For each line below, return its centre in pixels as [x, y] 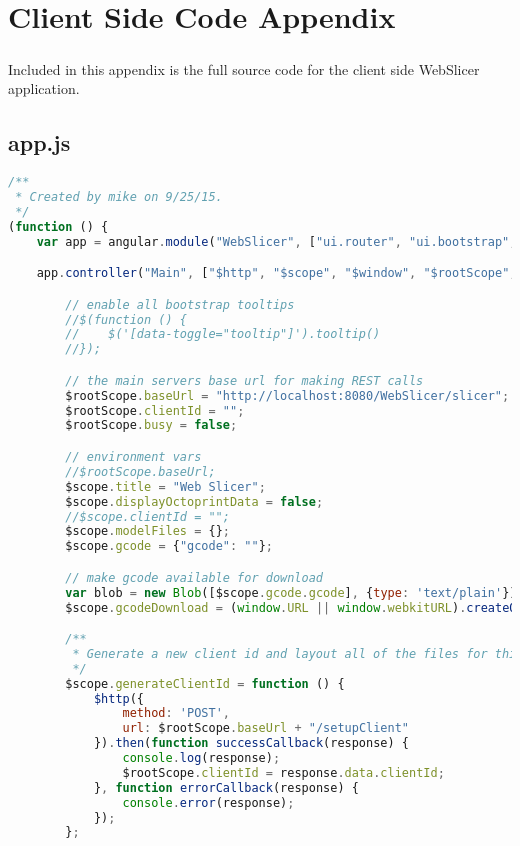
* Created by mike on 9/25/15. [119, 197]
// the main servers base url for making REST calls [244, 380]
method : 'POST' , [176, 713]
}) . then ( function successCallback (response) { [251, 743]
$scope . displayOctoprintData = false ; [194, 501]
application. [44, 88]
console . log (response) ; [201, 758]
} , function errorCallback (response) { [226, 787]
